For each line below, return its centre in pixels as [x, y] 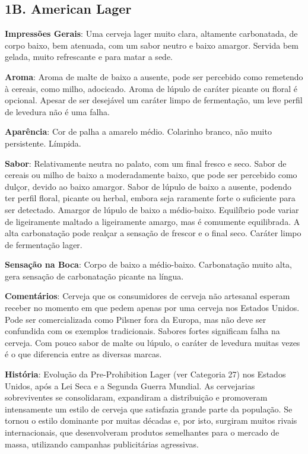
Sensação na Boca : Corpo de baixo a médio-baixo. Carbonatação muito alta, [148, 264]
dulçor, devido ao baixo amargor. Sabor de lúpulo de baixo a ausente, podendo [148, 186]
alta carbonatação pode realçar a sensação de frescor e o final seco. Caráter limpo [153, 233]
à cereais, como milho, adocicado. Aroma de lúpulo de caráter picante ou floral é [151, 88]
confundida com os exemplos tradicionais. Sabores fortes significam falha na [142, 331]
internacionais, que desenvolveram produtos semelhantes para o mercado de [142, 432]
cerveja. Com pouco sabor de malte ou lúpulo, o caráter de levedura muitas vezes [153, 342]
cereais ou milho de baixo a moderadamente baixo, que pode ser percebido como [151, 175]
